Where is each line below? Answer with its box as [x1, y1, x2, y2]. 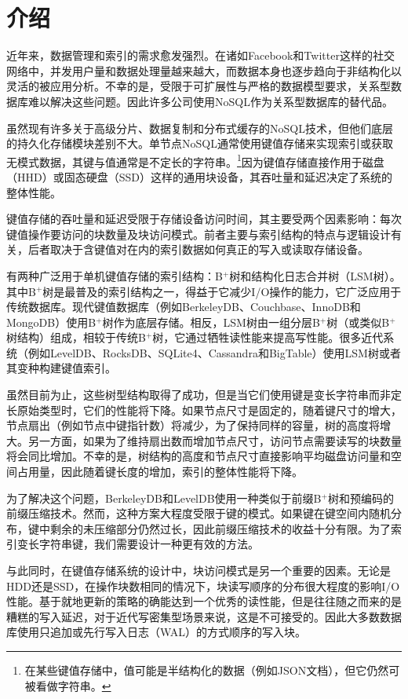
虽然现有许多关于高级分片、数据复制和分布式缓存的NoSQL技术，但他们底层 [6, 119, 393, 136]
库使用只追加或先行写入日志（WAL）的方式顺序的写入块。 [6, 624, 307, 640]
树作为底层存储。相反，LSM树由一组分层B [102, 313, 320, 330]
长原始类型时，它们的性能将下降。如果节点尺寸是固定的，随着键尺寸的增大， [6, 401, 402, 418]
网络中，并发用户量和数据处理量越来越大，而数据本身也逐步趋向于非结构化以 [6, 62, 402, 79]
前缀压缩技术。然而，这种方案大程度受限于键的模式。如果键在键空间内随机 [6, 505, 391, 522]
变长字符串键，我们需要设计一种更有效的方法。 [16, 536, 259, 552]
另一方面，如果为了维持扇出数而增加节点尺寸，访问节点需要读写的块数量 [27, 432, 402, 448]
